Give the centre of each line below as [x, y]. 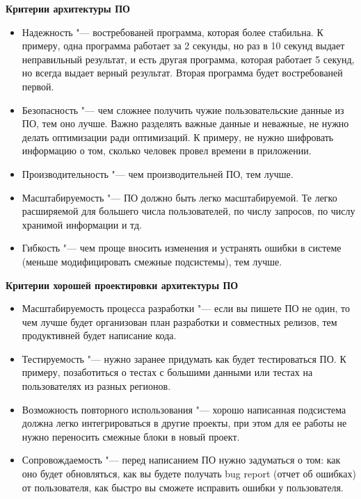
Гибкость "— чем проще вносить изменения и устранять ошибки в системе [182, 248]
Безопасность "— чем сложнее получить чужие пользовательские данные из [183, 109]
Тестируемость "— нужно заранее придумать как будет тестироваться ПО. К [184, 358]
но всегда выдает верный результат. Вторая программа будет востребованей [182, 73]
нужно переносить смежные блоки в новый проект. [131, 436]
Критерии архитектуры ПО [68, 8]
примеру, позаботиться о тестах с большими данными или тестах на [167, 372]
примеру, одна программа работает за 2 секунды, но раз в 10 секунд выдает [183, 46]
